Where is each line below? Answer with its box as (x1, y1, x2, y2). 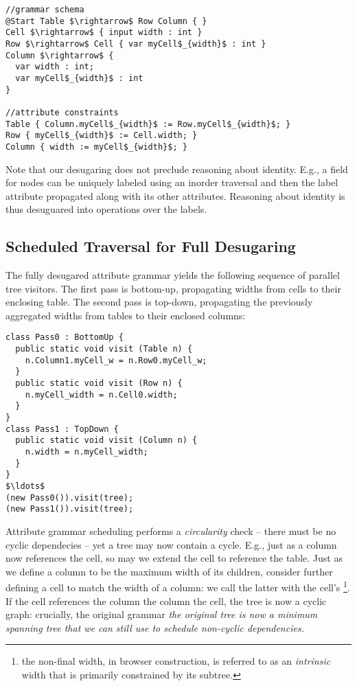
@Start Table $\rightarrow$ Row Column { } (5, 16, 207, 26)
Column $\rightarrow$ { (5, 50, 114, 60)
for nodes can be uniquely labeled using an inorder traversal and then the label (5, 175, 338, 190)
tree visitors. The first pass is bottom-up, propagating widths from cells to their (5, 281, 341, 295)
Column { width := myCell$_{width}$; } (5, 141, 187, 152)
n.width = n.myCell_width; (25, 447, 148, 457)
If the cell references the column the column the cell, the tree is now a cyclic (5, 593, 327, 608)
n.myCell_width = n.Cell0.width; (25, 389, 178, 400)
